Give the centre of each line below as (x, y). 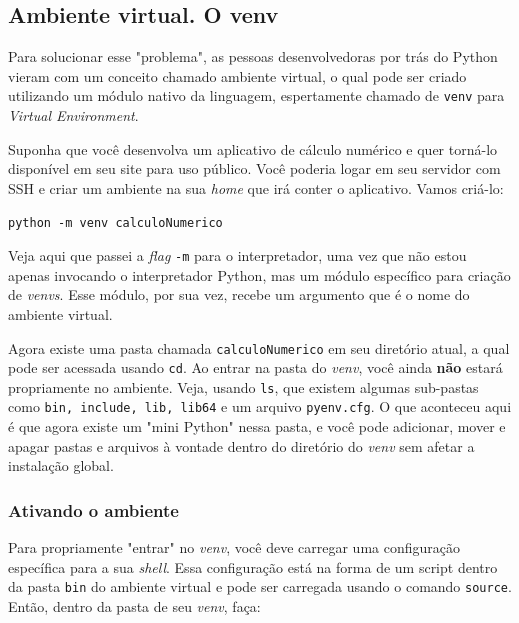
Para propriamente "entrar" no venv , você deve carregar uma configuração (234, 547)
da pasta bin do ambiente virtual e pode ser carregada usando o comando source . (260, 586)
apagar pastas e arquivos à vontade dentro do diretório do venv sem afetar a (241, 445)
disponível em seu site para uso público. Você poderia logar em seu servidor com (254, 168)
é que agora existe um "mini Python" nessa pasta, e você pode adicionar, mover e (257, 426)
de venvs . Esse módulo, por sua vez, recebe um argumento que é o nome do (239, 294)
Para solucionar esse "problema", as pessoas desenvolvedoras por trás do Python (253, 56)
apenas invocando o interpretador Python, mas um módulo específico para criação (259, 274)
